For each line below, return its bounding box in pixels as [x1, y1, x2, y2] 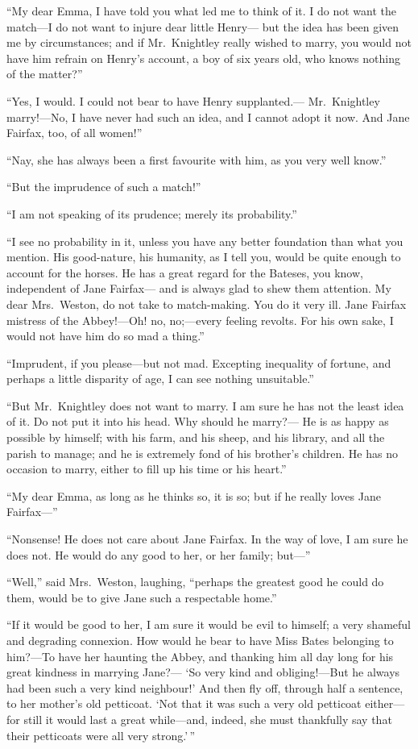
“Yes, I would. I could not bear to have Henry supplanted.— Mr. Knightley [6, 92, 380, 109]
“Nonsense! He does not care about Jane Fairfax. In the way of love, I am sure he [6, 531, 408, 547]
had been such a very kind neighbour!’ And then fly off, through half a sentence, [6, 679, 404, 696]
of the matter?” [6, 65, 83, 82]
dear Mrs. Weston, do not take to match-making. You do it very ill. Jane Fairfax [6, 295, 407, 312]
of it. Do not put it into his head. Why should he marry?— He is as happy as [6, 413, 389, 430]
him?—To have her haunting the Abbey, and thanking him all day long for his [6, 647, 394, 664]
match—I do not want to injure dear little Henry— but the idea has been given [6, 18, 399, 35]
